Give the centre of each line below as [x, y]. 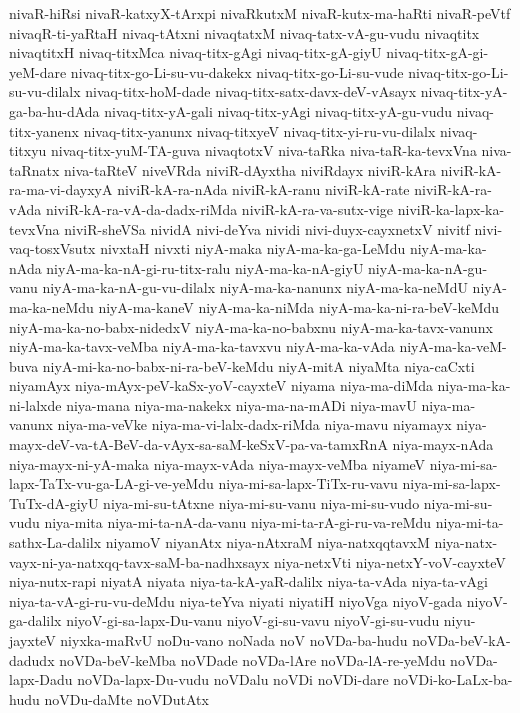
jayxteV [32, 640]
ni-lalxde [35, 404]
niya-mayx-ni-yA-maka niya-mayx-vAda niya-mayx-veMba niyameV [217, 463]
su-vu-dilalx [45, 91]
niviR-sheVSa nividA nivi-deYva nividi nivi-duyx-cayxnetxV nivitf [267, 228]
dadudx [32, 659]
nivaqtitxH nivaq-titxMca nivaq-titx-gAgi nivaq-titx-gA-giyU [195, 52]
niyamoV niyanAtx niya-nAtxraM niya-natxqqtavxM [267, 542]
